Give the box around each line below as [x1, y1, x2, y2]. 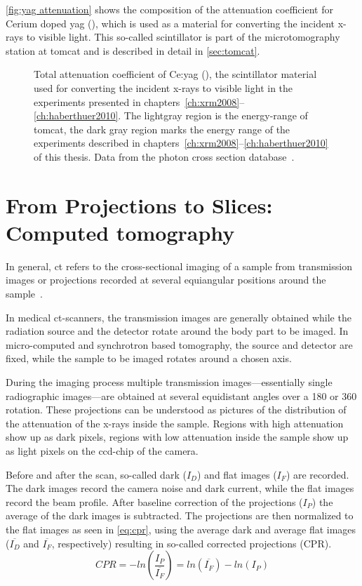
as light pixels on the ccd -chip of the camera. [6, 443, 199, 458]
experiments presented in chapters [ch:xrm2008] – [34, 94, 245, 109]
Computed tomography [6, 218, 235, 246]
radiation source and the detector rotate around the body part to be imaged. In [6, 324, 349, 338]
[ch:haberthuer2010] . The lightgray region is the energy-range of [34, 108, 308, 123]
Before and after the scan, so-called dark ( [6, 467, 187, 481]
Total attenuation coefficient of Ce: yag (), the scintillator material [34, 67, 317, 81]
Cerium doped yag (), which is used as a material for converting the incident [6, 15, 335, 30]
